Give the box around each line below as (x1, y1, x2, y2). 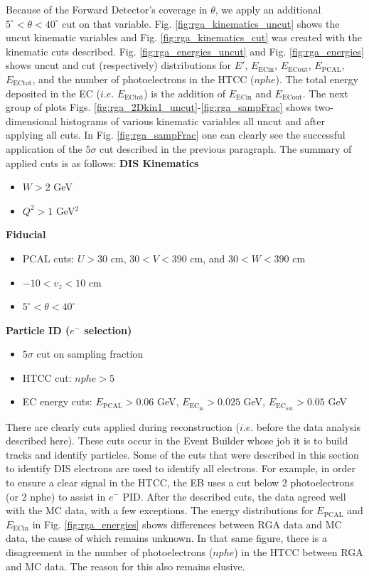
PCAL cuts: (22, 250, 75, 265)
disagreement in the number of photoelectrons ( (6, 544, 213, 559)
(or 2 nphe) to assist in (6, 489, 106, 503)
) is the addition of (144, 85, 225, 100)
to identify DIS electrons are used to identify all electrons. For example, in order (6, 461, 356, 476)
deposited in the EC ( (6, 85, 100, 100)
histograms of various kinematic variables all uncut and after (60, 113, 325, 128)
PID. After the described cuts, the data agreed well (122, 489, 346, 503)
